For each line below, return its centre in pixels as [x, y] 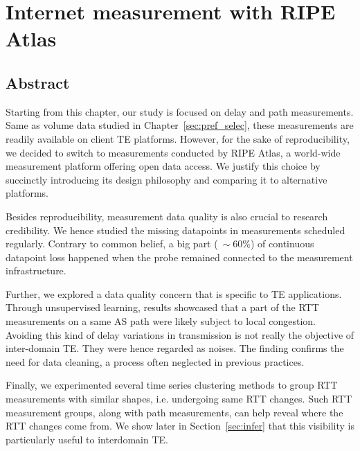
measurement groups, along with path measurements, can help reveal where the [174, 412]
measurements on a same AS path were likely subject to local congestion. [161, 321]
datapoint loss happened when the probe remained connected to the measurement [179, 257]
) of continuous [282, 244]
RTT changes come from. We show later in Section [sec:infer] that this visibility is [180, 426]
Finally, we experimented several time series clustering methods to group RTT [172, 385]
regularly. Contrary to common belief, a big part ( [112, 244]
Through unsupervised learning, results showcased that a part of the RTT [162, 307]
